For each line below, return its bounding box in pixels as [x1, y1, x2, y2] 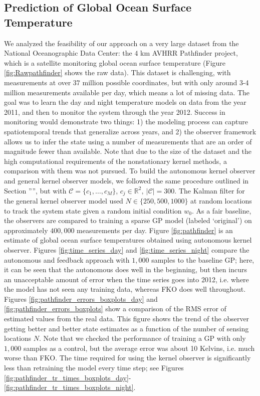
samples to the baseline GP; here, [151, 254, 254, 265]
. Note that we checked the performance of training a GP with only [39, 333, 246, 343]
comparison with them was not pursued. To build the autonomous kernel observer [4, 165, 255, 176]
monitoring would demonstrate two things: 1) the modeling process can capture [4, 116, 248, 127]
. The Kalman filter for [174, 185, 245, 195]
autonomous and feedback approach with [4, 254, 130, 265]
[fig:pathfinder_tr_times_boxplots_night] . [4, 382, 136, 392]
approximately [4, 225, 48, 235]
